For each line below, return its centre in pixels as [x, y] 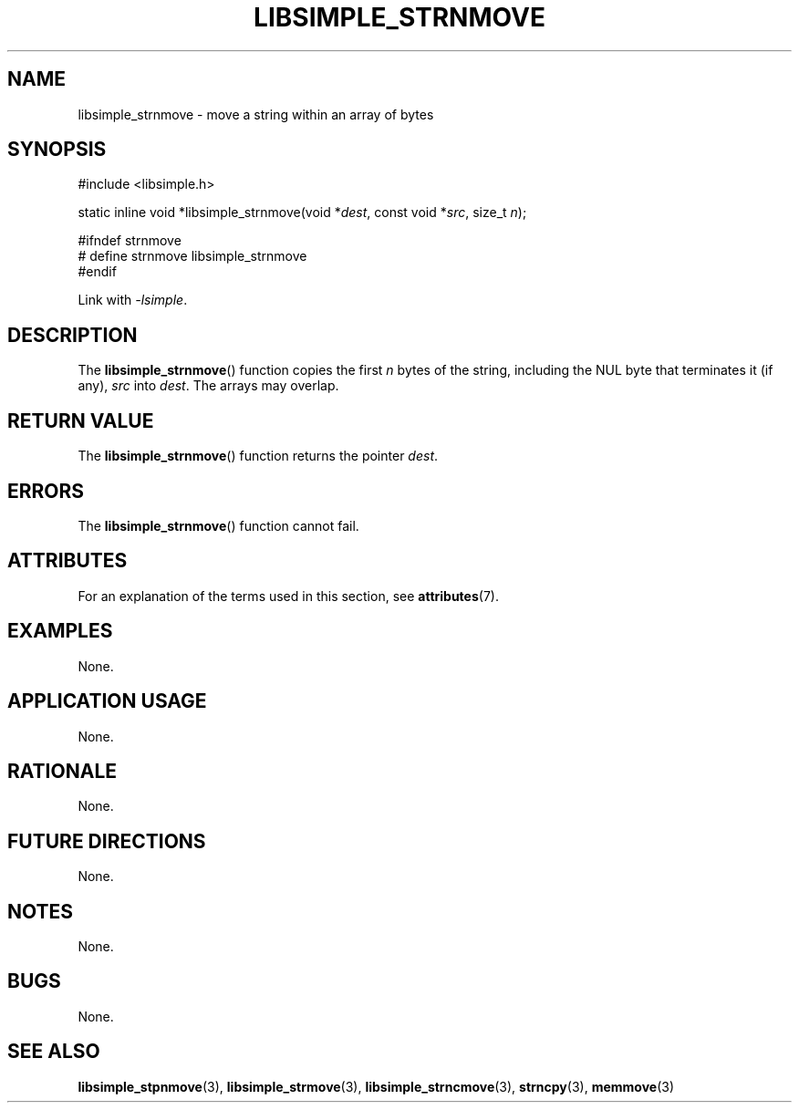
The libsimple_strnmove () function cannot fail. [218, 525]
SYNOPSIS [57, 150]
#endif [97, 272]
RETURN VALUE [81, 420]
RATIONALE [62, 771]
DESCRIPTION [73, 335]
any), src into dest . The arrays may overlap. [208, 386]
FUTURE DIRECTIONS [107, 841]
